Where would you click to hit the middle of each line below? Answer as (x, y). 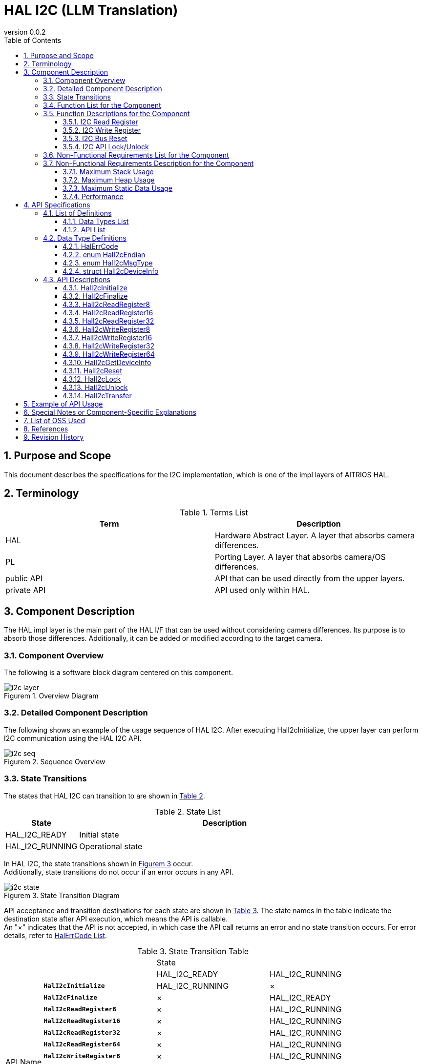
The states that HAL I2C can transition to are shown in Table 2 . (105, 796)
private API (26, 590)
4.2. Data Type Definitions (85, 238)
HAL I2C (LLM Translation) (91, 10)
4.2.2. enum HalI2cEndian (104, 254)
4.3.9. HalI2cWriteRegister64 (109, 354)
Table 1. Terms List (214, 513)
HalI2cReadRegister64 (82, 1044)
